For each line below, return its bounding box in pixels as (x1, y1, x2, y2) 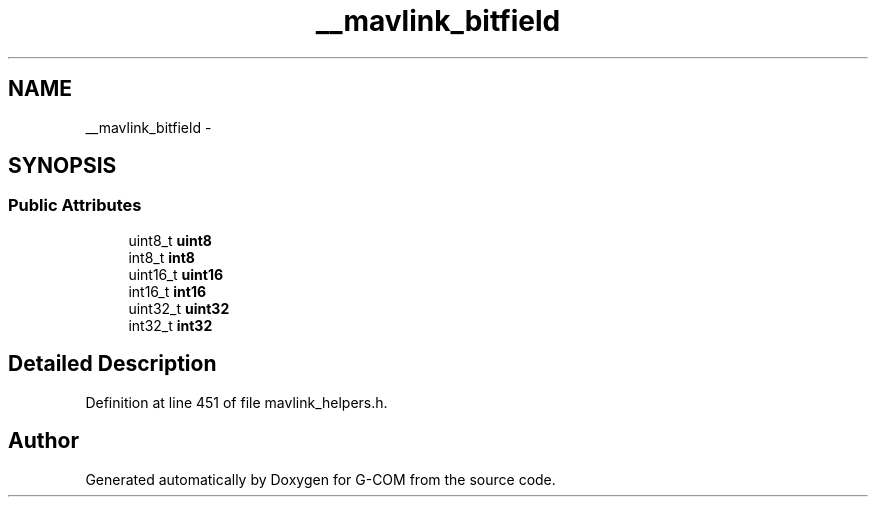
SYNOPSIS (8, 153, 117, 179)
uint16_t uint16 (128, 265, 224, 283)
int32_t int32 (128, 316, 213, 334)
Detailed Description (8, 351, 217, 377)
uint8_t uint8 (128, 231, 212, 249)
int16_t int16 (128, 282, 207, 300)
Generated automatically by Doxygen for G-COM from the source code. (85, 470, 556, 488)
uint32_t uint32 (128, 299, 230, 317)
